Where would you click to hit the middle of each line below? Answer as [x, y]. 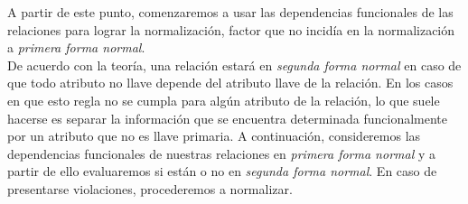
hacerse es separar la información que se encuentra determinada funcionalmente [228, 118]
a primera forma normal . [76, 47]
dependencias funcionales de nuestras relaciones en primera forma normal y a [221, 153]
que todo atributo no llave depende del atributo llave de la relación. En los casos [230, 83]
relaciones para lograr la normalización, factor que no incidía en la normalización [231, 29]
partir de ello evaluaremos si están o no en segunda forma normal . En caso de [222, 171]
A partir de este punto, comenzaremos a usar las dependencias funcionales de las [230, 12]
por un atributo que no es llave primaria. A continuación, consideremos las [214, 136]
